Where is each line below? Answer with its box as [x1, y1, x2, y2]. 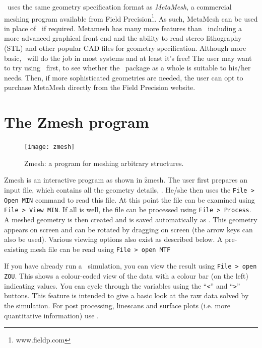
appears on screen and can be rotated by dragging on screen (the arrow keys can [4, 224, 253, 234]
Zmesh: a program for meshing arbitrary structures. [24, 157, 184, 168]
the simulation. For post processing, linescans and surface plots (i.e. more [4, 300, 230, 310]
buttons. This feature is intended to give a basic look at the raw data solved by [4, 290, 249, 301]
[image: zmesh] [24, 143, 75, 151]
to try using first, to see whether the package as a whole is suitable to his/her [4, 62, 251, 73]
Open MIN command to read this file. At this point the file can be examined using [4, 194, 255, 205]
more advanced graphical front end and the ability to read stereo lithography [4, 33, 242, 43]
